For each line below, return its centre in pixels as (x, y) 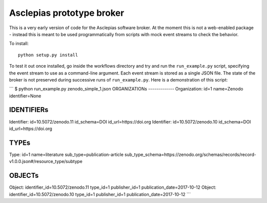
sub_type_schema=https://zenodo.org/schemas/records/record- (190, 154)
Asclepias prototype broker (67, 13)
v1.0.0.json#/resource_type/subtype (46, 162)
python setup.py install (48, 55)
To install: (19, 43)
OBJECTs (24, 176)
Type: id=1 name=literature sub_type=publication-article (66, 154)
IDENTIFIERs (29, 110)
